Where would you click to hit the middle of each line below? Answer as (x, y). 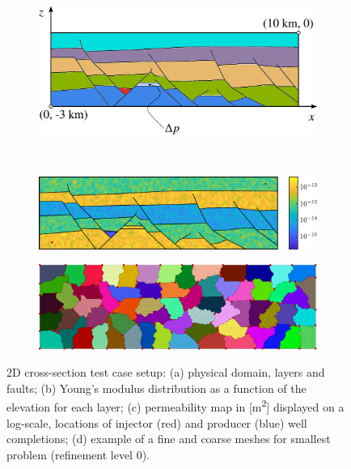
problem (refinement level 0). (78, 454)
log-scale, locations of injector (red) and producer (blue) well (157, 422)
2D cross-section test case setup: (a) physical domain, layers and (166, 372)
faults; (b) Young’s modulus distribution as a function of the (156, 388)
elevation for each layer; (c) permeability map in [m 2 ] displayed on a (175, 405)
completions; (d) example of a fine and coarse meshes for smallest (169, 439)
